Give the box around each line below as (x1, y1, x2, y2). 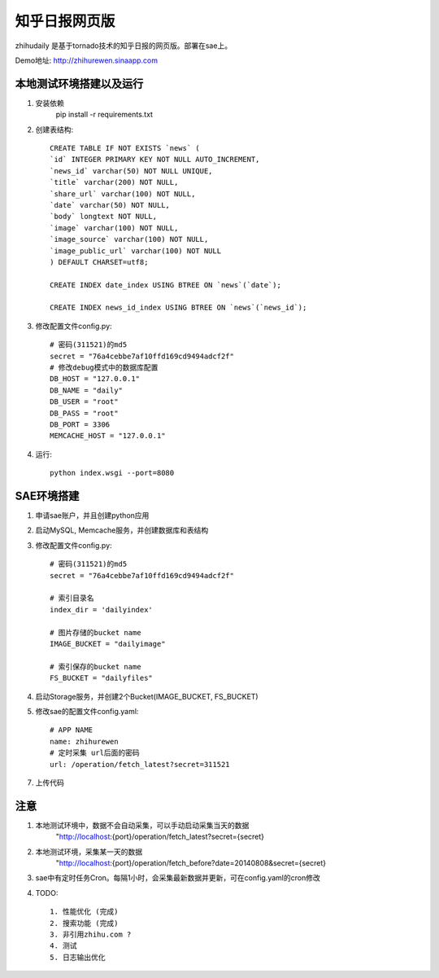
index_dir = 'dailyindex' (50, 605, 154, 614)
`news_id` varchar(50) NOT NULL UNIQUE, (50, 166, 213, 175)
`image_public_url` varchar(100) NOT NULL (50, 246, 222, 256)
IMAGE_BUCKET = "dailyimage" (50, 639, 166, 648)
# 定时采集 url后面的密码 (50, 748, 140, 757)
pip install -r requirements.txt (55, 110, 154, 120)
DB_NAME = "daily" (50, 385, 124, 395)
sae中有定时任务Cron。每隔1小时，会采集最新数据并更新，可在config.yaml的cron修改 (35, 873, 320, 883)
